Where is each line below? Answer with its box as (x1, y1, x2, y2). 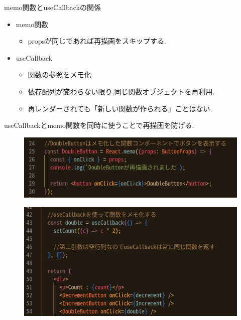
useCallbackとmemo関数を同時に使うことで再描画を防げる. (4, 120, 194, 130)
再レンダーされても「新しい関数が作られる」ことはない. (28, 103, 212, 113)
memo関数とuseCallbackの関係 (4, 2, 101, 12)
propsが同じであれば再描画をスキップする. (28, 36, 166, 46)
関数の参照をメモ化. (28, 69, 93, 80)
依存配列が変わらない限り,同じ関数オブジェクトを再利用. (28, 86, 215, 96)
